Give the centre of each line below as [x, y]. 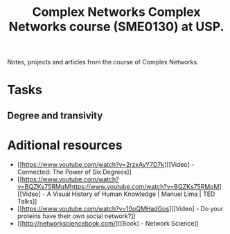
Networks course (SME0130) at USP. [116, 27]
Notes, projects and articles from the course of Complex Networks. [103, 62]
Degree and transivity [55, 115]
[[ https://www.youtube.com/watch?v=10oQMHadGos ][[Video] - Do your [120, 208]
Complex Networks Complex [116, 12]
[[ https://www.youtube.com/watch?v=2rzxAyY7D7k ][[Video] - [106, 164]
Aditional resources [65, 145]
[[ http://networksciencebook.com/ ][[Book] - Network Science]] [108, 223]
